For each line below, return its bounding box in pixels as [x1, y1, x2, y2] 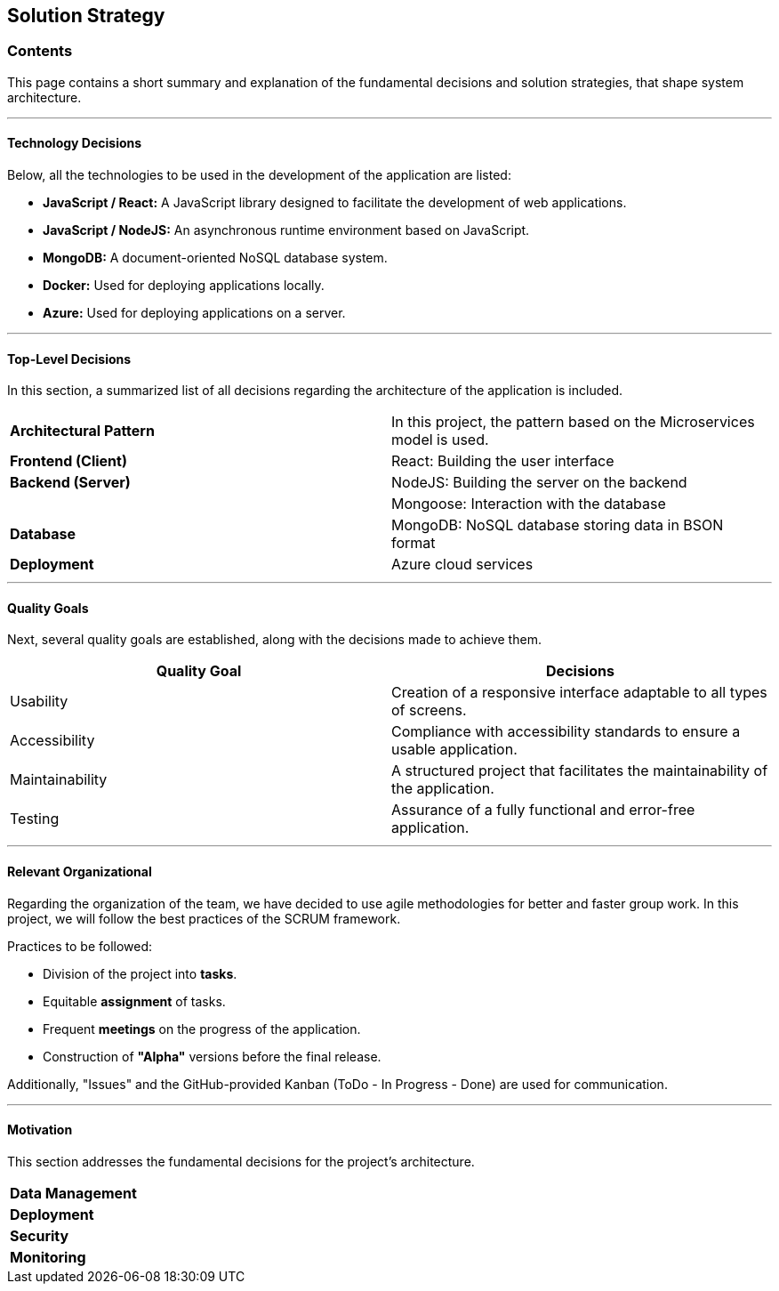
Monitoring [10, 1247, 86, 1266]
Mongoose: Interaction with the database [391, 495, 666, 513]
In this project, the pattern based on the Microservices [391, 413, 755, 432]
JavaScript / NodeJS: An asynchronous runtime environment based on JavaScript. [43, 222, 530, 238]
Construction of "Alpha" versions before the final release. [43, 1048, 381, 1064]
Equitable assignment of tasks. [43, 993, 226, 1009]
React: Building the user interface [391, 452, 614, 471]
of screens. [391, 701, 467, 720]
